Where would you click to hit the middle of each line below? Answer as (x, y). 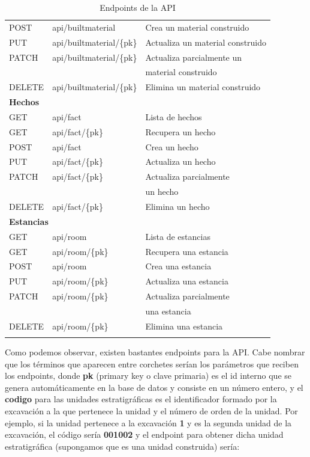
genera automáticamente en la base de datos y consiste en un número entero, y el (154, 387)
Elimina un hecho (177, 206)
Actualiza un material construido (206, 42)
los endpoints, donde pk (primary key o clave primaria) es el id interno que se (148, 376)
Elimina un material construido (203, 87)
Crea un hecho (172, 146)
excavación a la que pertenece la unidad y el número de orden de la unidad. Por (151, 411)
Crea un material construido (197, 27)
